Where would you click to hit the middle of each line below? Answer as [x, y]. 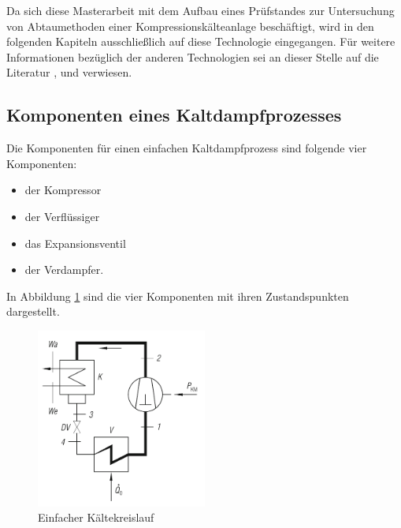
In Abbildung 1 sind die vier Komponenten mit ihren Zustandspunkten [178, 296]
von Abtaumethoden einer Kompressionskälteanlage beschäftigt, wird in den [190, 26]
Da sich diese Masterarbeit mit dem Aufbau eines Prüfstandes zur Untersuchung [200, 10]
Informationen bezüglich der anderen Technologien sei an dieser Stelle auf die [193, 56]
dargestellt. [33, 311]
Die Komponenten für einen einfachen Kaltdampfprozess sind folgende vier [187, 148]
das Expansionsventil [75, 243]
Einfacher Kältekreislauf [96, 517]
